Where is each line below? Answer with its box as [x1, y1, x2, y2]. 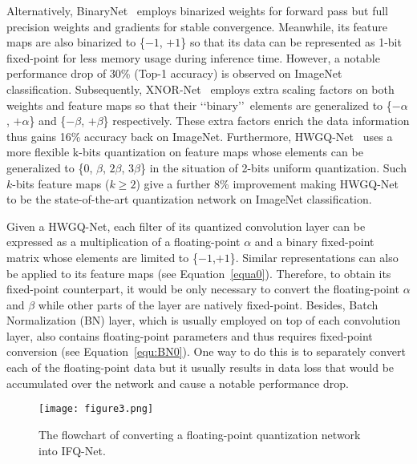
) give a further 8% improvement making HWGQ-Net [136, 175, 399, 192]
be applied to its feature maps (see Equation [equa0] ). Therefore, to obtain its [6, 264, 391, 281]
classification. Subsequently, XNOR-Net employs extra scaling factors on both [6, 80, 395, 97]
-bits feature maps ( [12, 175, 110, 192]
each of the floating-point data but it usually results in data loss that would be [6, 359, 395, 376]
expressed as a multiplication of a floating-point [6, 233, 241, 250]
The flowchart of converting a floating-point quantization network [38, 426, 361, 442]
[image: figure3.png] [38, 403, 154, 415]
